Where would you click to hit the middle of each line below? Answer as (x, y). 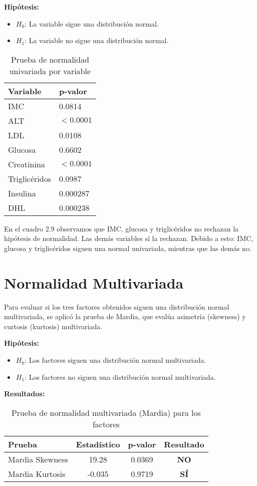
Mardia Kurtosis (37, 473)
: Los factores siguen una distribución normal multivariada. (115, 360)
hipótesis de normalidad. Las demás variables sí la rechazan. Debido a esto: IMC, (129, 238)
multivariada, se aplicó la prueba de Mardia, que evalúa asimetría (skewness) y (125, 316)
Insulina (22, 193)
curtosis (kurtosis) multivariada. (53, 326)
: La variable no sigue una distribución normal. (97, 40)
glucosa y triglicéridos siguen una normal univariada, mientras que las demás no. (128, 248)
